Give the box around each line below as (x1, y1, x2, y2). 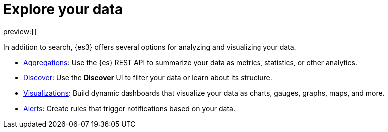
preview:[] (3, 27, 37, 36)
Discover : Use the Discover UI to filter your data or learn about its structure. (23, 73, 272, 82)
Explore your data (3, 1, 123, 18)
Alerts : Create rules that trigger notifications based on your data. (23, 104, 235, 113)
